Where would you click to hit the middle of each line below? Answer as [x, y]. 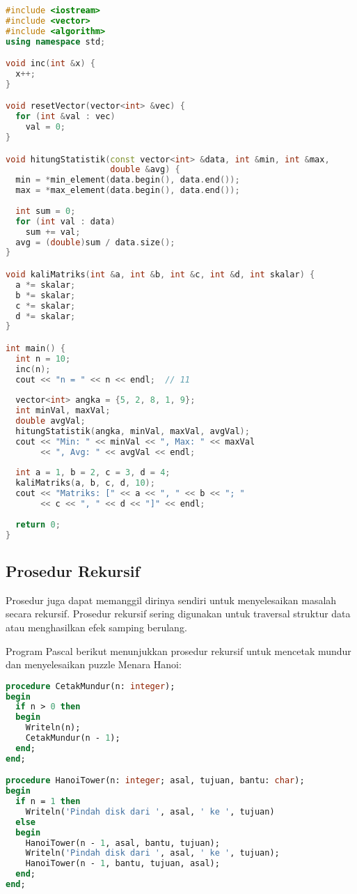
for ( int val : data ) [65, 221]
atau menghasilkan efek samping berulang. [96, 627]
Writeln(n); [53, 728]
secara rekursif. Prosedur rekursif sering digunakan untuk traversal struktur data [178, 614]
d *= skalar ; [46, 316]
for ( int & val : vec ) [65, 117]
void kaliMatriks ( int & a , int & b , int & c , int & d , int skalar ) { [160, 275]
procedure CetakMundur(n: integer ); [90, 686]
